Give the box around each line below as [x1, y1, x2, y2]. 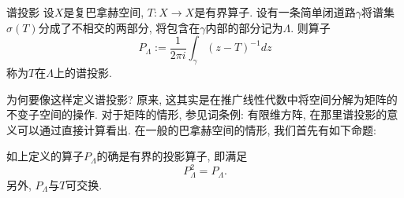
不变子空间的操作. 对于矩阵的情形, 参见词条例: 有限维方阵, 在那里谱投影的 [6, 106, 387, 123]
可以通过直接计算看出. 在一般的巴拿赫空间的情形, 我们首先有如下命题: [17, 121, 376, 137]
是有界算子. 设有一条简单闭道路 [194, 4, 356, 20]
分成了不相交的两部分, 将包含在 [38, 19, 200, 35]
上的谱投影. [53, 64, 112, 80]
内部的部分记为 [205, 19, 283, 35]
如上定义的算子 [6, 148, 84, 164]
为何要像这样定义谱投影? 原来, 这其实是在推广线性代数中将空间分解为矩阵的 [6, 90, 398, 107]
